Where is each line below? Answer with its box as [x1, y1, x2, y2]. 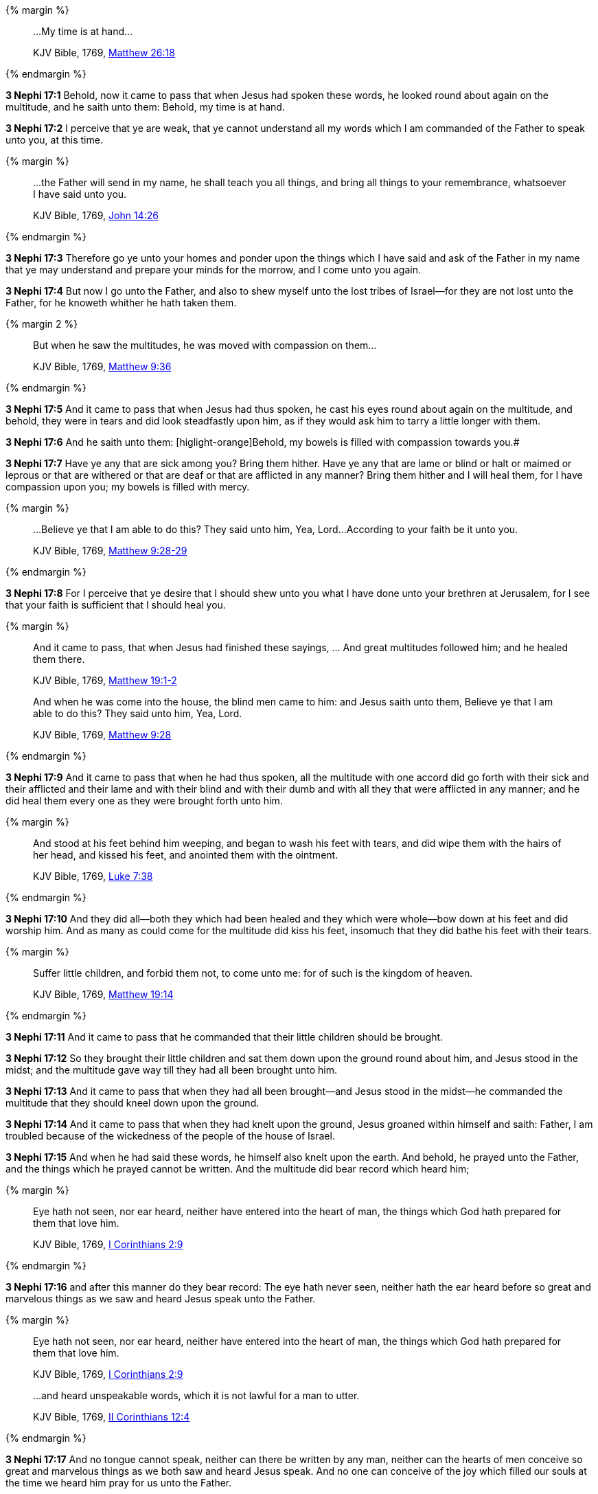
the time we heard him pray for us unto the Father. [5, 1477, 232, 1489]
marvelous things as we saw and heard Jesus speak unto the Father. [5, 1293, 316, 1304]
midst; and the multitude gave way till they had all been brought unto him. [5, 1064, 337, 1076]
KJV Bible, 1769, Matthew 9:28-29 [33, 545, 187, 556]
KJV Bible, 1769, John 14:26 [33, 210, 159, 221]
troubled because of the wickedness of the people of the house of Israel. [5, 1130, 335, 1142]
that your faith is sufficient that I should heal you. [5, 599, 226, 611]
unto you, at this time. [5, 134, 103, 146]
